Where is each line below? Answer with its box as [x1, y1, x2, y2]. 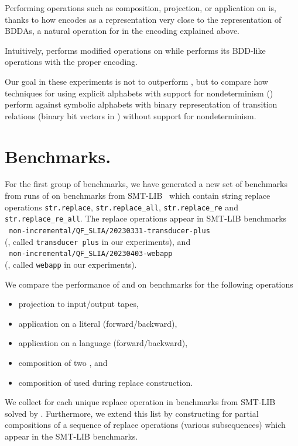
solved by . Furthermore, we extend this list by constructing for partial [5, 407, 259, 419]
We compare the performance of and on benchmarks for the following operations [5, 278, 293, 290]
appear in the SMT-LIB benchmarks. [5, 430, 138, 442]
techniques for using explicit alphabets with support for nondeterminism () [5, 87, 273, 99]
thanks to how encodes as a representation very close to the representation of [5, 13, 282, 25]
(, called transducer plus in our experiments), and [5, 235, 191, 247]
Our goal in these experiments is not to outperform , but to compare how [5, 75, 268, 87]
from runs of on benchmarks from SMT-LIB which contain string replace [5, 189, 270, 202]
